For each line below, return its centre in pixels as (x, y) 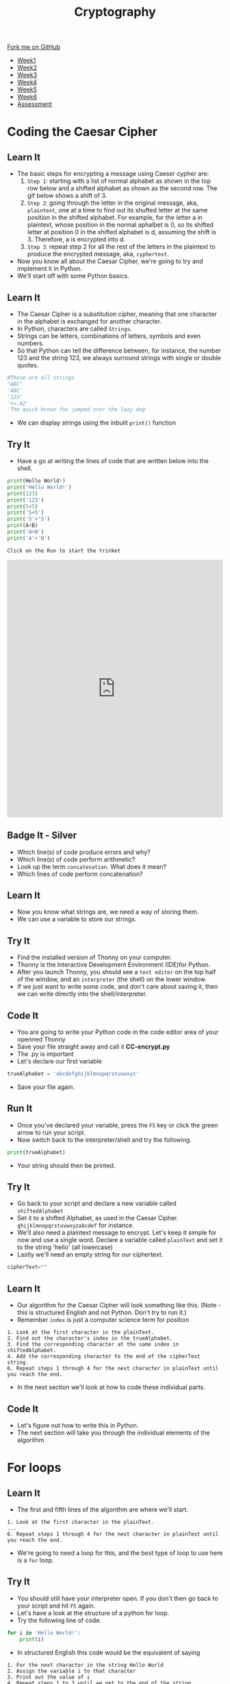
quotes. (28, 365)
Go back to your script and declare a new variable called (97, 1204)
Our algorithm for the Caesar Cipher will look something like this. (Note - (119, 1305)
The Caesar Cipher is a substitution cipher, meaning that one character (117, 314)
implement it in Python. (49, 269)
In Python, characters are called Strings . (74, 328)
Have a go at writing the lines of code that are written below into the (113, 461)
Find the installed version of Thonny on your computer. (94, 957)
